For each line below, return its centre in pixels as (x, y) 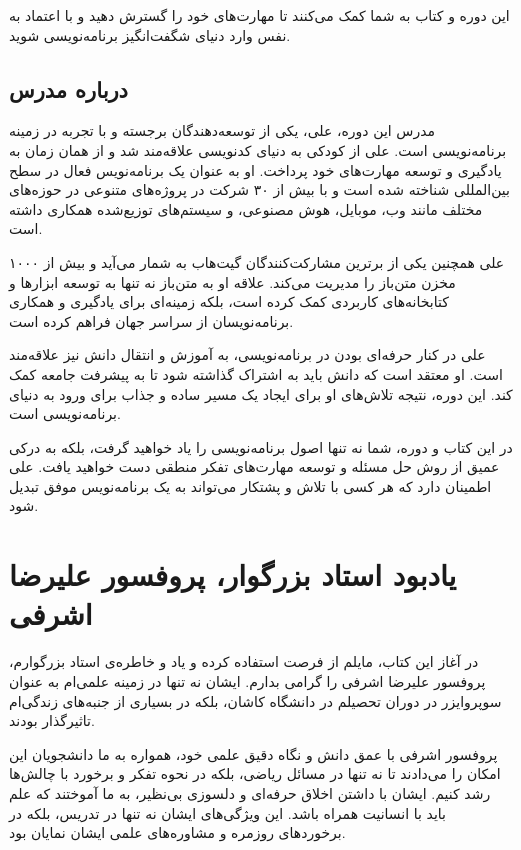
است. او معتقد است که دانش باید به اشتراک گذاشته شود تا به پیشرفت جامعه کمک (256, 373)
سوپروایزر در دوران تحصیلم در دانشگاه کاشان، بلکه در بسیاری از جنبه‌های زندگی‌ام (255, 700)
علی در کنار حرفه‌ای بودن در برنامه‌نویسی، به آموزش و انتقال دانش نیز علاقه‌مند (247, 354)
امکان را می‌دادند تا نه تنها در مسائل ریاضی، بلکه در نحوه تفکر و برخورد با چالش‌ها (255, 773)
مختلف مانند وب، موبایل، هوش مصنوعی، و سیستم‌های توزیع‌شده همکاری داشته (246, 208)
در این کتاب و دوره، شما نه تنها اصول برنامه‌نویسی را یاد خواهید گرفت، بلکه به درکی (261, 446)
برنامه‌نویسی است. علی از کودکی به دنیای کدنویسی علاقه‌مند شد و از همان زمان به (258, 149)
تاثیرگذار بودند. (52, 720)
